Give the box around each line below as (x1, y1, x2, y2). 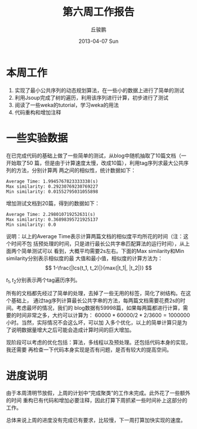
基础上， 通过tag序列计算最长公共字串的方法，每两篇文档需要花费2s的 (11, 297, 181, 304)
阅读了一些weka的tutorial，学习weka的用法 (14, 101, 119, 109)
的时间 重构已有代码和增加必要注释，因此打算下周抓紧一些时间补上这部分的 (6, 397, 188, 404)
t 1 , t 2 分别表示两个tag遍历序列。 (6, 276, 81, 285)
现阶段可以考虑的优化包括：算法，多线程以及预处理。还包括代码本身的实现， (6, 339, 191, 346)
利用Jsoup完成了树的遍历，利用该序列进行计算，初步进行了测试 (14, 94, 169, 101)
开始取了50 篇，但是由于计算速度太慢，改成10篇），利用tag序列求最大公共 (6, 159, 184, 166)
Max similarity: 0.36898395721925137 (6, 217, 98, 222)
